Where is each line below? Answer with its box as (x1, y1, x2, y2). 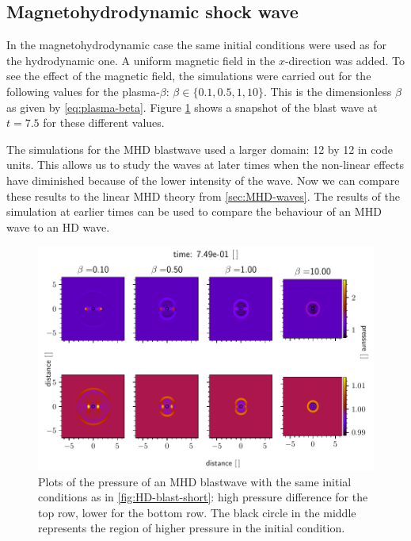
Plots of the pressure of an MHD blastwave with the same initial (38, 473, 352, 489)
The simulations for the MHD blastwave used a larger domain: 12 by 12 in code (6, 140, 393, 157)
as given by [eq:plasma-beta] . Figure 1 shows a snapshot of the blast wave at (6, 98, 378, 115)
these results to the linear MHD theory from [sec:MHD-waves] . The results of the (6, 187, 400, 204)
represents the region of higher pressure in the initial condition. (38, 520, 345, 536)
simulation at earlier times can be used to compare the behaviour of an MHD (6, 203, 382, 220)
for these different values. (43, 114, 165, 131)
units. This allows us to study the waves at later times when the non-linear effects (6, 156, 404, 173)
